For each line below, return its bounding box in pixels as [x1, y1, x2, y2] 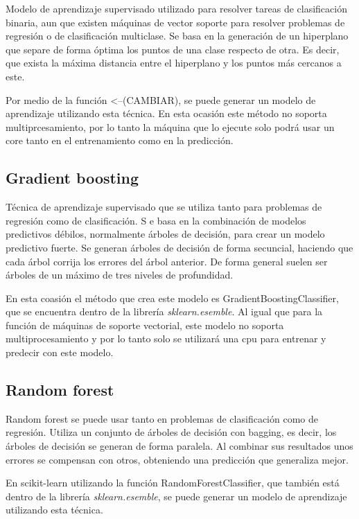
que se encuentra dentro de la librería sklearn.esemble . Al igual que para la [6, 304, 323, 319]
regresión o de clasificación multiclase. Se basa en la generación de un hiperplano [6, 28, 349, 43]
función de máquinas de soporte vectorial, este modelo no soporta [6, 317, 284, 332]
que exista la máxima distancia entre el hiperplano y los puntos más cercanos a [6, 55, 342, 70]
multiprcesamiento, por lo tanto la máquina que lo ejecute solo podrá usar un [6, 119, 335, 134]
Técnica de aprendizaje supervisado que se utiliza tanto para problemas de [6, 200, 322, 214]
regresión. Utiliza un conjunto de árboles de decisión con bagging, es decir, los [6, 425, 337, 439]
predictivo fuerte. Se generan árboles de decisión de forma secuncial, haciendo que [6, 240, 353, 254]
